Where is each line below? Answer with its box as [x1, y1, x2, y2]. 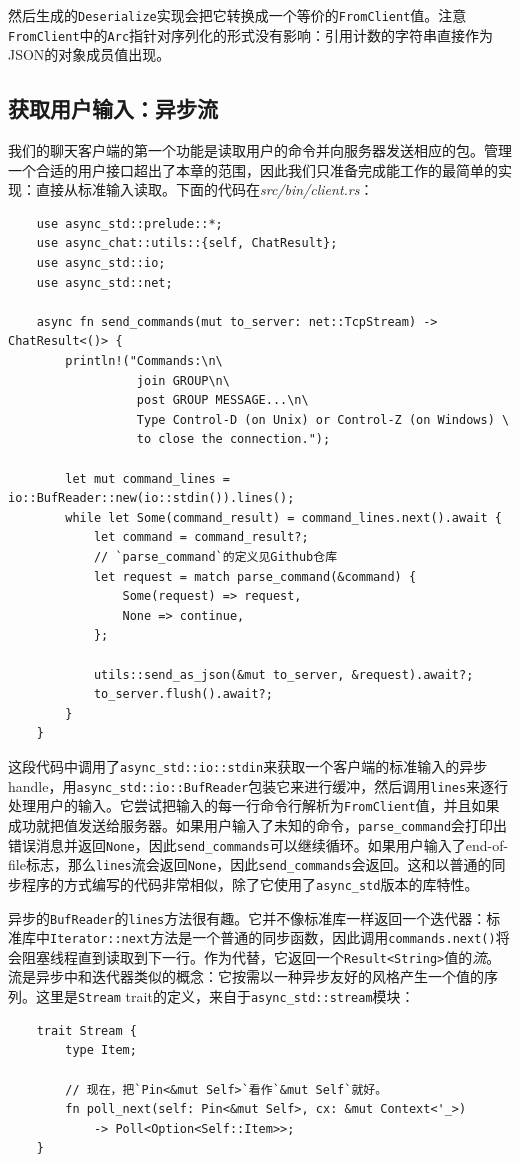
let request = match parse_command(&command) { [93, 569, 417, 584]
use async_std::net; [36, 275, 173, 290]
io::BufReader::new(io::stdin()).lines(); [8, 491, 295, 506]
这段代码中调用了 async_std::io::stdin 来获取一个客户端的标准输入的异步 [8, 755, 488, 776]
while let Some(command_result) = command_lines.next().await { [65, 510, 502, 525]
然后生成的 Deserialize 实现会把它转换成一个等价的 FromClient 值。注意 [8, 5, 467, 25]
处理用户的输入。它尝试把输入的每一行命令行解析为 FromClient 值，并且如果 [8, 795, 500, 816]
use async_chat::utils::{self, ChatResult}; [36, 236, 338, 251]
